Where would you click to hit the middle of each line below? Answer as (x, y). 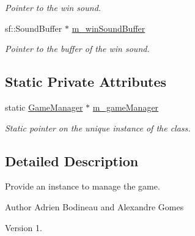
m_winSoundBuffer (109, 28)
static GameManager (44, 107)
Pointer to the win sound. (53, 7)
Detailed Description (72, 160)
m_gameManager (126, 107)
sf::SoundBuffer (34, 28)
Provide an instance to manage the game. (83, 186)
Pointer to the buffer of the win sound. (77, 49)
